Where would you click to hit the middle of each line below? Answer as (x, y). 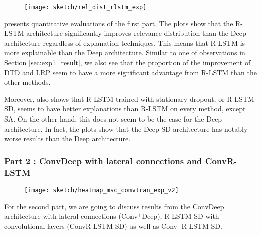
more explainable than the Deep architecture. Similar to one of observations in (125, 52)
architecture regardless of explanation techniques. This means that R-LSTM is (125, 42)
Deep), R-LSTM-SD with (180, 216)
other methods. (27, 82)
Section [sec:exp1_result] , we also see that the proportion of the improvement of (127, 63)
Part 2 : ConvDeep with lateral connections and (103, 160)
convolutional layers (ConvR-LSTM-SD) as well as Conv (91, 226)
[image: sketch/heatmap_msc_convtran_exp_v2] (101, 190)
